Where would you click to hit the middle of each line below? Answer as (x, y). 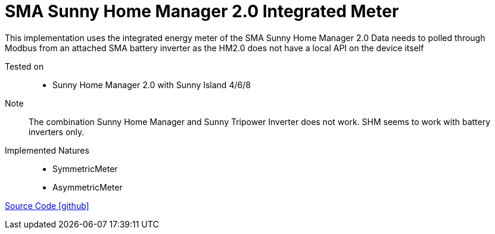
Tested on (24, 66)
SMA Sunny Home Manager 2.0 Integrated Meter (202, 11)
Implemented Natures (47, 150)
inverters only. (57, 132)
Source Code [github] (47, 205)
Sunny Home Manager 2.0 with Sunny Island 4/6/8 (152, 85)
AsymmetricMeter (88, 187)
